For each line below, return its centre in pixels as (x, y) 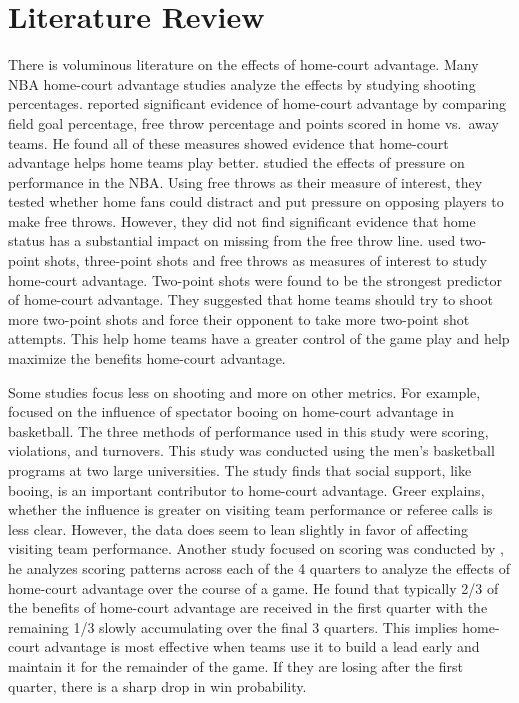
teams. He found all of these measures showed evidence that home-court (228, 142)
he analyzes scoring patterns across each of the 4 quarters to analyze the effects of (259, 567)
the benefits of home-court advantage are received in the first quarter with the (248, 607)
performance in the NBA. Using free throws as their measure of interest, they (245, 181)
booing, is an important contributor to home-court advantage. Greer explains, (246, 489)
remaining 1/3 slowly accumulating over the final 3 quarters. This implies (233, 626)
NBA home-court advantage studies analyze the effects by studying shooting (242, 83)
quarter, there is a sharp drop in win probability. (157, 685)
